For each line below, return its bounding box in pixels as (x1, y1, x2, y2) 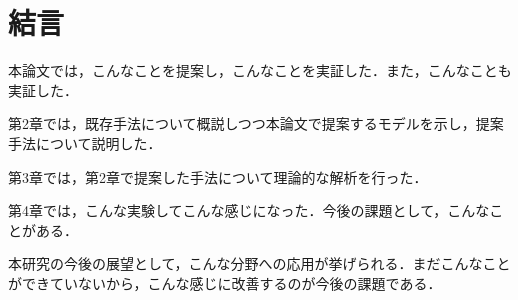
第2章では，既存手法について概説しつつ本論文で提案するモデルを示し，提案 (8, 113, 504, 134)
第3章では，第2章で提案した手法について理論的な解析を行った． (8, 166, 428, 187)
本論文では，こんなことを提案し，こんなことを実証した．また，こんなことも (8, 60, 512, 81)
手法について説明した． (8, 132, 162, 153)
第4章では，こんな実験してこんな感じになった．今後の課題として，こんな (8, 200, 490, 221)
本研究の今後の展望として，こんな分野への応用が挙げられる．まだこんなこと (8, 253, 511, 274)
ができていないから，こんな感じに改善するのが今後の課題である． (8, 272, 442, 293)
